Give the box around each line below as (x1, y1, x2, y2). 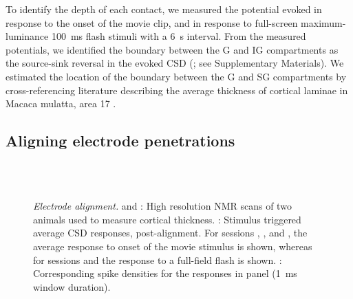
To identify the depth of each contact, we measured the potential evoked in (6, 2, 322, 16)
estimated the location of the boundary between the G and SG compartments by (6, 69, 347, 83)
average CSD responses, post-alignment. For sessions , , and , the (33, 225, 308, 240)
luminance (6, 29, 49, 43)
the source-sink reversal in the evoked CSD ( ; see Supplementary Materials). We (6, 56, 344, 70)
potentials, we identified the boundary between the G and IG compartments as (6, 42, 339, 56)
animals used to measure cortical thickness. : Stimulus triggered (33, 212, 301, 226)
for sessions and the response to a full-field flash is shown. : (33, 252, 282, 267)
